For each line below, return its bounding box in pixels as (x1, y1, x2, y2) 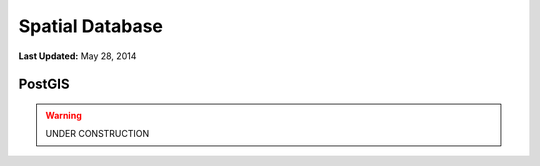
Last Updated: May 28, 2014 (18, 50, 137, 62)
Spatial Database (18, 15, 164, 37)
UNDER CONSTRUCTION (45, 128, 150, 140)
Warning (45, 109, 82, 121)
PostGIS (18, 76, 70, 93)
